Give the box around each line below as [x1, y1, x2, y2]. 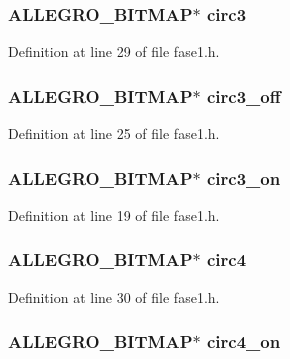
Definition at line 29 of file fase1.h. [8, 41, 220, 62]
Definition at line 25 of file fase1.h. [8, 123, 220, 144]
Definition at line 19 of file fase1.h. [8, 204, 220, 225]
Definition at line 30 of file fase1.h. [8, 286, 220, 307]
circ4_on [206, 329, 281, 354]
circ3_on [206, 165, 281, 190]
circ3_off [206, 83, 281, 108]
